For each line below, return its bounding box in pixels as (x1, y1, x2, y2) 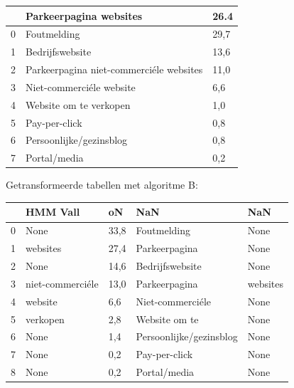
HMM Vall (26, 204, 80, 219)
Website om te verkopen (26, 97, 131, 112)
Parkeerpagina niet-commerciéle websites (26, 62, 203, 77)
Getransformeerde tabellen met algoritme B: (6, 177, 198, 192)
